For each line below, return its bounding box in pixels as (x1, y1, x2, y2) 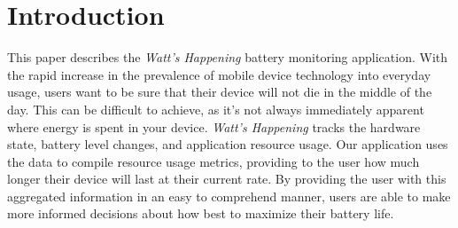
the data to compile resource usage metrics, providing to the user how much (7, 152, 420, 170)
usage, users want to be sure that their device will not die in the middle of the (7, 83, 432, 101)
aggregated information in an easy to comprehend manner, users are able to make (7, 186, 451, 205)
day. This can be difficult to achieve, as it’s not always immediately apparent (7, 99, 424, 118)
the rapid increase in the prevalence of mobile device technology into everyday (7, 65, 431, 83)
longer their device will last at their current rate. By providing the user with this (7, 169, 446, 188)
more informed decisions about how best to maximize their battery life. (7, 204, 394, 223)
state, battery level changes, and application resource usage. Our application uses (7, 135, 448, 153)
